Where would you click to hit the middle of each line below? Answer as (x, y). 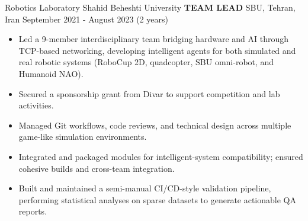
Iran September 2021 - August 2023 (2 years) (86, 19)
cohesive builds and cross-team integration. (97, 168)
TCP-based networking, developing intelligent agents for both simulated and (157, 50)
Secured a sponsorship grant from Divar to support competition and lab (149, 93)
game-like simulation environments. (83, 137)
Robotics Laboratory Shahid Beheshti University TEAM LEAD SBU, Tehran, (150, 7)
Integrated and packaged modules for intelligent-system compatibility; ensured (161, 156)
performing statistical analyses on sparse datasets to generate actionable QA (157, 199)
